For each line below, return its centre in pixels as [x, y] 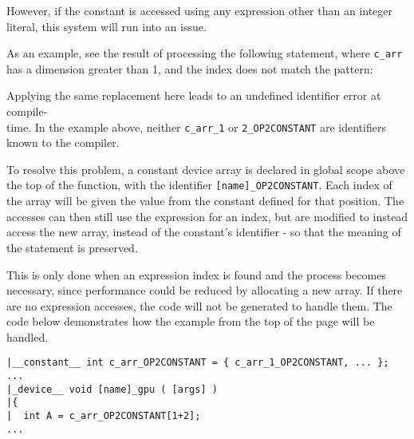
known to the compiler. [63, 142]
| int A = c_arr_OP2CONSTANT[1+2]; [104, 416]
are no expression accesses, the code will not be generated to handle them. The [199, 305]
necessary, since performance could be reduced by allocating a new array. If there [205, 290]
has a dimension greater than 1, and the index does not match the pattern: [190, 68]
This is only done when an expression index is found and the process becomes [196, 274]
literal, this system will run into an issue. [106, 26]
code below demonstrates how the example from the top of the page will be [191, 321]
